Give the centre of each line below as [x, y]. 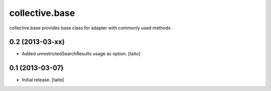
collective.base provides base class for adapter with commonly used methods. [91, 28]
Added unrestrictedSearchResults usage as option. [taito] [81, 54]
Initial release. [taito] [43, 80]
